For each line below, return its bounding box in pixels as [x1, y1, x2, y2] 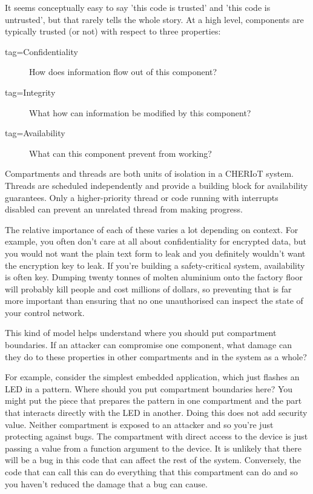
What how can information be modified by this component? [29, 106, 251, 119]
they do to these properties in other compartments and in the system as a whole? [5, 350, 307, 363]
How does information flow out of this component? [29, 65, 217, 78]
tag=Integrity [5, 85, 56, 98]
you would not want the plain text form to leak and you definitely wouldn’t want [5, 246, 306, 259]
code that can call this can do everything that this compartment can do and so [5, 466, 298, 478]
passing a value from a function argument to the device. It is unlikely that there [5, 441, 301, 454]
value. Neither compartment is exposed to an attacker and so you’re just [5, 418, 274, 430]
